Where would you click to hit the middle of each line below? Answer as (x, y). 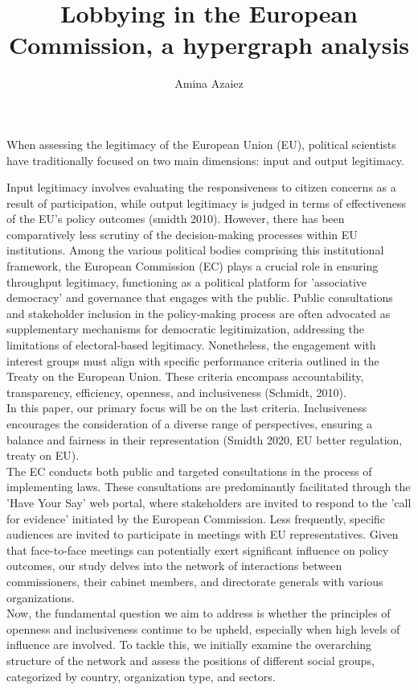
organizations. (41, 597)
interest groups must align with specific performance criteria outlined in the (193, 360)
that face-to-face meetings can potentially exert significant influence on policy (198, 550)
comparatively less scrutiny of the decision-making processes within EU (182, 234)
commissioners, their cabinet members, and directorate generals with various (195, 581)
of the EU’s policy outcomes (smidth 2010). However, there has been (176, 219)
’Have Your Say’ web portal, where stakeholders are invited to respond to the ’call (209, 502)
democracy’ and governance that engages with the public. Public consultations (200, 297)
